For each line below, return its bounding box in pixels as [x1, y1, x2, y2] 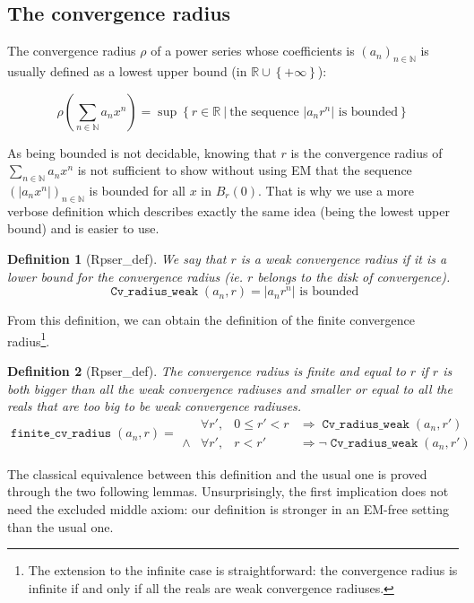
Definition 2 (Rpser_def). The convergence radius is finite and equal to [7, 362, 406, 380]
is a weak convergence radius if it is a [240, 249, 447, 267]
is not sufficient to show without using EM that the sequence [77, 161, 412, 179]
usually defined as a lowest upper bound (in [7, 62, 247, 80]
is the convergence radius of [290, 143, 443, 162]
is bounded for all [89, 180, 185, 199]
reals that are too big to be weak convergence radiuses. [7, 397, 302, 415]
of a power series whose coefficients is [151, 41, 355, 60]
